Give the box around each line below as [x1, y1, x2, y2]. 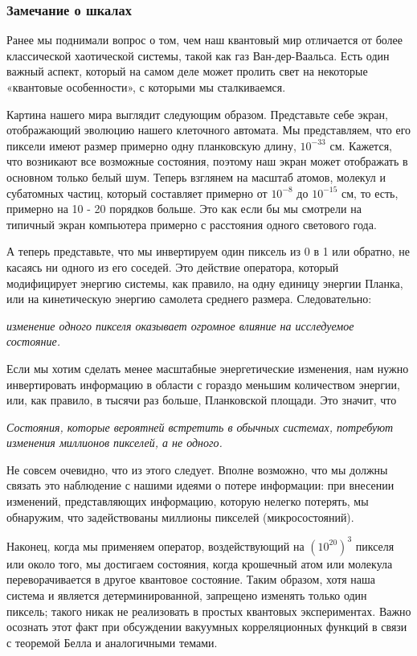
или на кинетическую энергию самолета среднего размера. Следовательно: [6, 290, 372, 307]
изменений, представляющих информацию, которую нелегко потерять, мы [6, 493, 369, 510]
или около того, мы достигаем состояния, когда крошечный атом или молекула [6, 555, 393, 572]
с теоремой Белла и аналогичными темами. [6, 633, 218, 650]
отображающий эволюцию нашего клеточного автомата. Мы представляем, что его [6, 121, 411, 138]
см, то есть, [341, 184, 399, 201]
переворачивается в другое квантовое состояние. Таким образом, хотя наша [6, 571, 375, 588]
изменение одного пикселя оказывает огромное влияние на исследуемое [6, 317, 354, 334]
